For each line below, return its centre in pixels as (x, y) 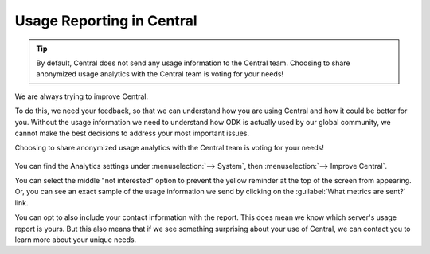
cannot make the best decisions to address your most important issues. (132, 133)
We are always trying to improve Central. (82, 96)
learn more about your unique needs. (76, 240)
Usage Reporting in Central (106, 21)
